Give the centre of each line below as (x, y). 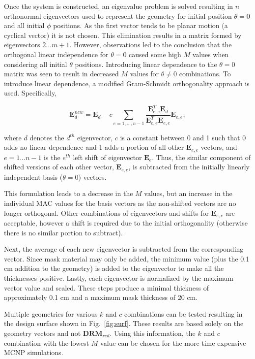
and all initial (24, 25)
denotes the (47, 137)
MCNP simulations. (34, 352)
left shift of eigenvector (107, 157)
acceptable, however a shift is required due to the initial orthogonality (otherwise (126, 222)
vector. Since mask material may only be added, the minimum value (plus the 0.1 (127, 258)
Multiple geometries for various (51, 313)
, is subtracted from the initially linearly (189, 167)
